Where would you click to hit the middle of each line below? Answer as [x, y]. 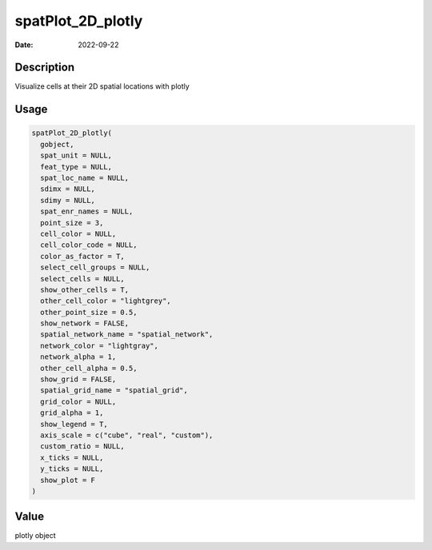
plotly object [35, 536]
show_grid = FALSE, [78, 379]
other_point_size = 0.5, [89, 312]
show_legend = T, [74, 424]
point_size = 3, [72, 223]
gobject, [57, 144]
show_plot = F [68, 480]
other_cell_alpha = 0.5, [89, 368]
